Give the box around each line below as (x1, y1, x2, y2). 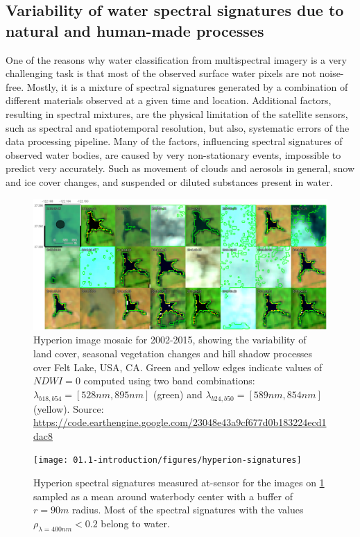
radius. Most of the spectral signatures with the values (71, 502, 304, 517)
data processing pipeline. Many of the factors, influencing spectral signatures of (6, 134, 343, 148)
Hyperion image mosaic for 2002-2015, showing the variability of (33, 332, 307, 347)
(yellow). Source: (33, 401, 104, 416)
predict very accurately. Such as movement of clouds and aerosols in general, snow (6, 161, 354, 176)
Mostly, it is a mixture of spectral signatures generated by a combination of (26, 79, 348, 94)
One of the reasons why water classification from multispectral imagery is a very (6, 52, 347, 67)
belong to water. (101, 515, 170, 530)
